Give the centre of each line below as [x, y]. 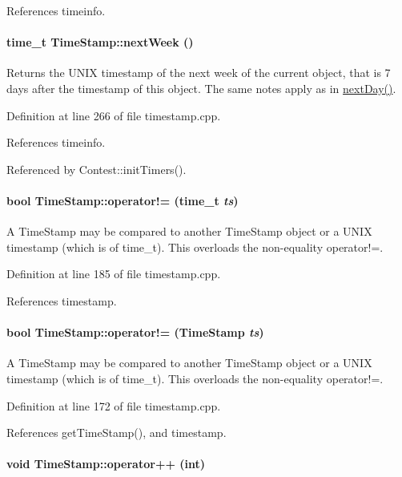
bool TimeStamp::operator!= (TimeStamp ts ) [135, 332]
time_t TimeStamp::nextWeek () [100, 42]
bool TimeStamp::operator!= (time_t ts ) [123, 200]
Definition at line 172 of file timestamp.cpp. [114, 405]
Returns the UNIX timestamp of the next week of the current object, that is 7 [199, 73]
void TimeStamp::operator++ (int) [106, 464]
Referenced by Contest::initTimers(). [96, 169]
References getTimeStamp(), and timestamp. [117, 433]
